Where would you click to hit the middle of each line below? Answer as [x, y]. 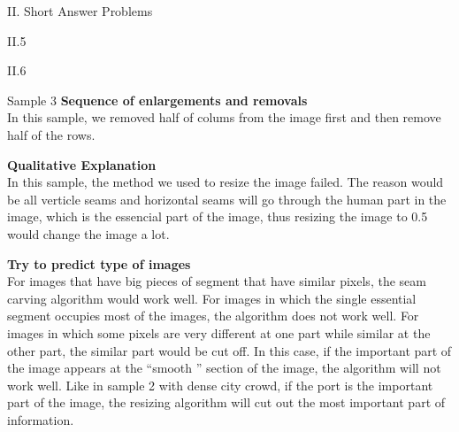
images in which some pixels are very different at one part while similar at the [219, 332]
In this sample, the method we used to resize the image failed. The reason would [226, 182]
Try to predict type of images [99, 263]
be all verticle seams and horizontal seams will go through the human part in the [227, 199]
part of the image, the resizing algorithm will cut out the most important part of [226, 402]
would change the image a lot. [88, 233]
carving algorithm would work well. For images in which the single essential [212, 298]
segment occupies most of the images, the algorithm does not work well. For [213, 316]
